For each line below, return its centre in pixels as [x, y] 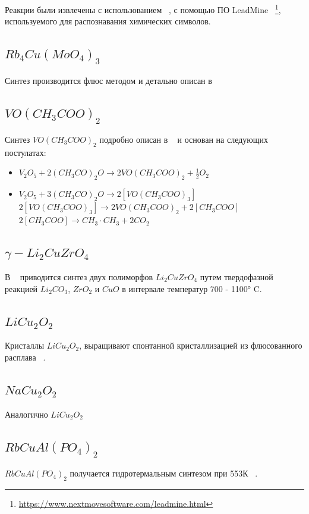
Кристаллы [25, 345]
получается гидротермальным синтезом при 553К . [164, 473]
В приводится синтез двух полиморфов [79, 276]
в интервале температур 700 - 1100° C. [192, 288]
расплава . [25, 357]
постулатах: [26, 152]
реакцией [21, 288]
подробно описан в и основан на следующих [184, 139]
